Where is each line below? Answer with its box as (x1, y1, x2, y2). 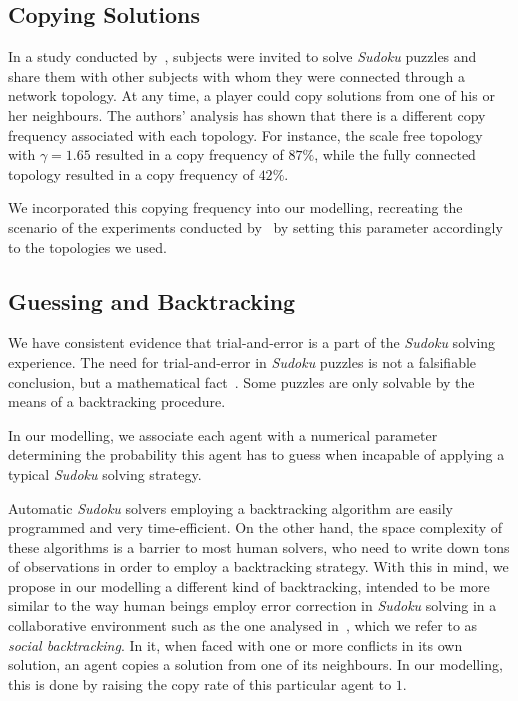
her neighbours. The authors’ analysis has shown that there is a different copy (8, 104, 486, 125)
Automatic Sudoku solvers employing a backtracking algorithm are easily (8, 497, 453, 518)
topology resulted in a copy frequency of (8, 163, 254, 184)
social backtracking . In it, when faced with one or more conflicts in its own (8, 634, 463, 655)
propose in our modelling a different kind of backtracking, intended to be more (8, 575, 490, 596)
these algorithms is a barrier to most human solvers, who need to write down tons (8, 536, 510, 557)
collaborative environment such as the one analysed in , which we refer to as (8, 615, 478, 636)
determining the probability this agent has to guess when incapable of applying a (8, 444, 505, 465)
